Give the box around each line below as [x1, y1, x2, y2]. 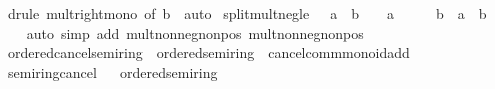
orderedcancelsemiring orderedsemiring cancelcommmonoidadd [7, 42, 410, 63]
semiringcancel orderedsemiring [7, 61, 218, 82]
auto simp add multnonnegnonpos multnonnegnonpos [26, 22, 364, 43]
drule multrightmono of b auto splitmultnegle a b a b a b [7, 3, 487, 23]
